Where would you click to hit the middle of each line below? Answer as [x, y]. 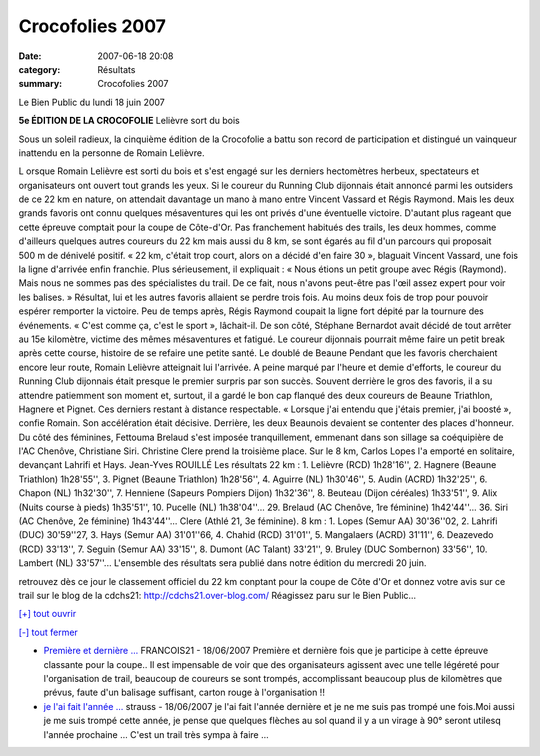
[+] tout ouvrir [47, 614]
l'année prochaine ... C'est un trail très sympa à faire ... [156, 734]
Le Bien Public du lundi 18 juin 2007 [91, 102]
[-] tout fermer [48, 632]
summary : [40, 84]
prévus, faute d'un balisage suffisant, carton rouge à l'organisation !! [184, 692]
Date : [30, 56]
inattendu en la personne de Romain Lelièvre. [111, 152]
